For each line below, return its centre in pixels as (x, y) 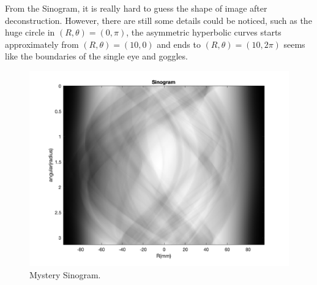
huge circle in (30, 32)
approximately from (42, 44)
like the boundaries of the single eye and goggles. (96, 56)
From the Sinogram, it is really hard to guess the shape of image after (136, 8)
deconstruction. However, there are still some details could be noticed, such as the (158, 20)
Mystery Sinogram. (65, 274)
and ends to (179, 44)
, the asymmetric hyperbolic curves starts (204, 32)
